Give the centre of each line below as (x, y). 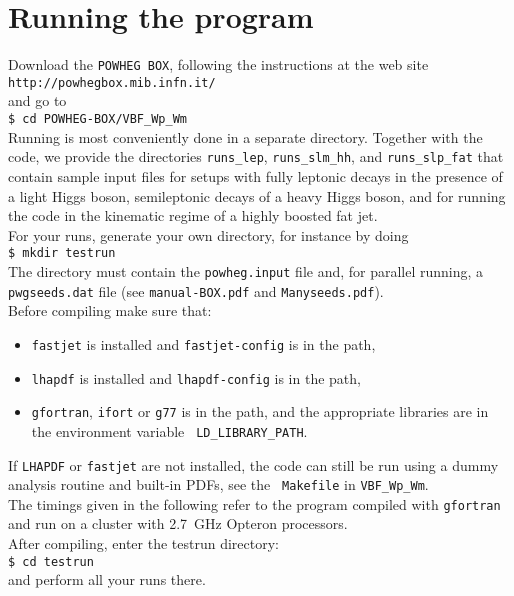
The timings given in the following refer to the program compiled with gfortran (254, 503)
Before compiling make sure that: (110, 310)
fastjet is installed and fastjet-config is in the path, (203, 343)
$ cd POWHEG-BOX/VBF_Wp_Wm (97, 119)
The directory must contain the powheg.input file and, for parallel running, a (246, 270)
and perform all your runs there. (107, 579)
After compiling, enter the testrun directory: (143, 543)
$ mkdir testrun (62, 253)
